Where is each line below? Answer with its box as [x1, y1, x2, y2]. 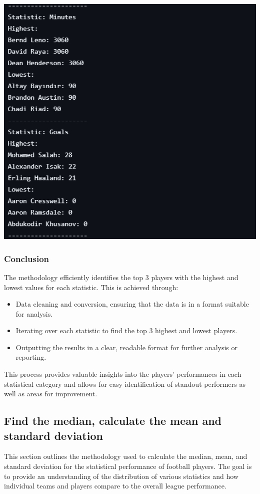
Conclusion [4, 252, 49, 265]
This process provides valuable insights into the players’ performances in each [4, 369, 241, 379]
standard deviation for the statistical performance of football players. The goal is [4, 461, 252, 471]
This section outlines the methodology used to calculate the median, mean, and [4, 451, 247, 461]
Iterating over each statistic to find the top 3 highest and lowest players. [15, 325, 237, 336]
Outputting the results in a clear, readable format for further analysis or [15, 342, 238, 352]
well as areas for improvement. [4, 388, 97, 399]
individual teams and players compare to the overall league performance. [4, 480, 226, 491]
